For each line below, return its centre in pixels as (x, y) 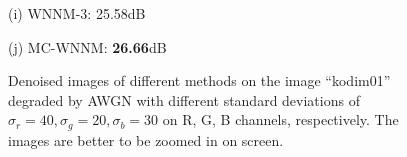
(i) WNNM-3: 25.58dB (77, 13)
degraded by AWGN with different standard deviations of (184, 99)
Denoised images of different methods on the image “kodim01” (199, 80)
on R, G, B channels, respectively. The (280, 119)
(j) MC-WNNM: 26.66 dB (87, 46)
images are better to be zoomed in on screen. (146, 139)
